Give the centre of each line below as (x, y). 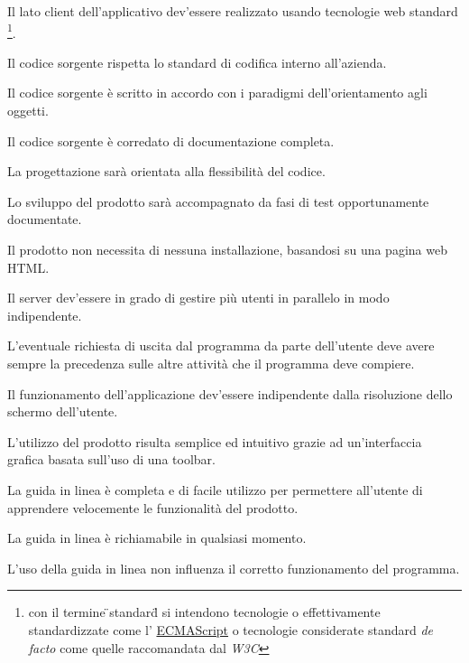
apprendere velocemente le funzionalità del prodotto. (153, 507)
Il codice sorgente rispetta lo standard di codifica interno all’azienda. (197, 62)
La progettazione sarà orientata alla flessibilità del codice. (166, 171)
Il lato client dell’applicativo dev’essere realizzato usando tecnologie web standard (233, 11)
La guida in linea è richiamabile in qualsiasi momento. (157, 538)
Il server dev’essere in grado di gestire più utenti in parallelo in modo (198, 298)
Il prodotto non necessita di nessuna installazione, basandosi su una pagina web (227, 249)
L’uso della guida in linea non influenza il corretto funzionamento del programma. (234, 568)
